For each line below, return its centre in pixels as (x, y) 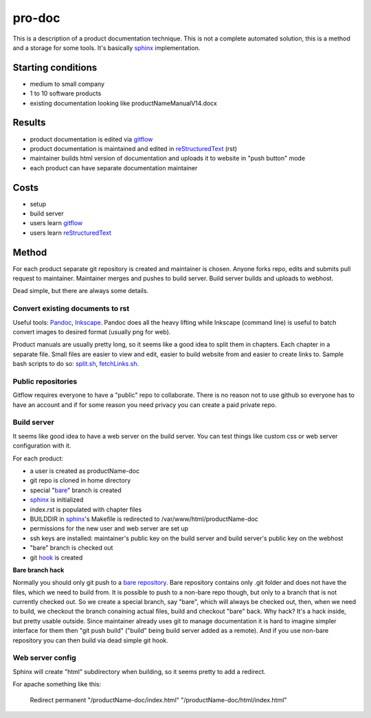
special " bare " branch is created (76, 490)
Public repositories (45, 381)
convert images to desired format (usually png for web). (92, 332)
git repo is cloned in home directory (80, 480)
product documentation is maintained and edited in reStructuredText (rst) (133, 148)
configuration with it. (42, 445)
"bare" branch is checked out (71, 548)
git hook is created (56, 557)
